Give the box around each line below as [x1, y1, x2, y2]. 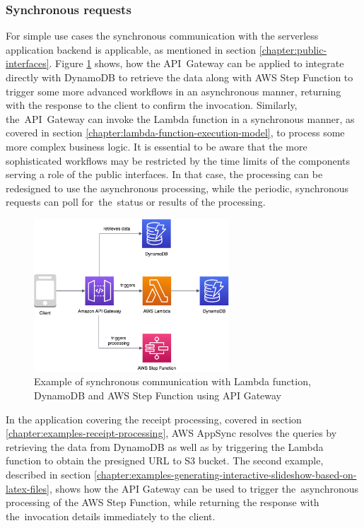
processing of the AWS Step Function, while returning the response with [6, 495, 319, 510]
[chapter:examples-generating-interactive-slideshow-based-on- [94, 467, 357, 481]
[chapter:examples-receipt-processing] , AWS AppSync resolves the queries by [6, 426, 337, 440]
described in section [6, 467, 91, 481]
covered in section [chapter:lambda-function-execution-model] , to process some [6, 125, 345, 140]
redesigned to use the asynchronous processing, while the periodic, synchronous [6, 180, 348, 195]
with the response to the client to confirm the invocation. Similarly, [6, 98, 298, 112]
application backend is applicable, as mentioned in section [6, 42, 257, 57]
